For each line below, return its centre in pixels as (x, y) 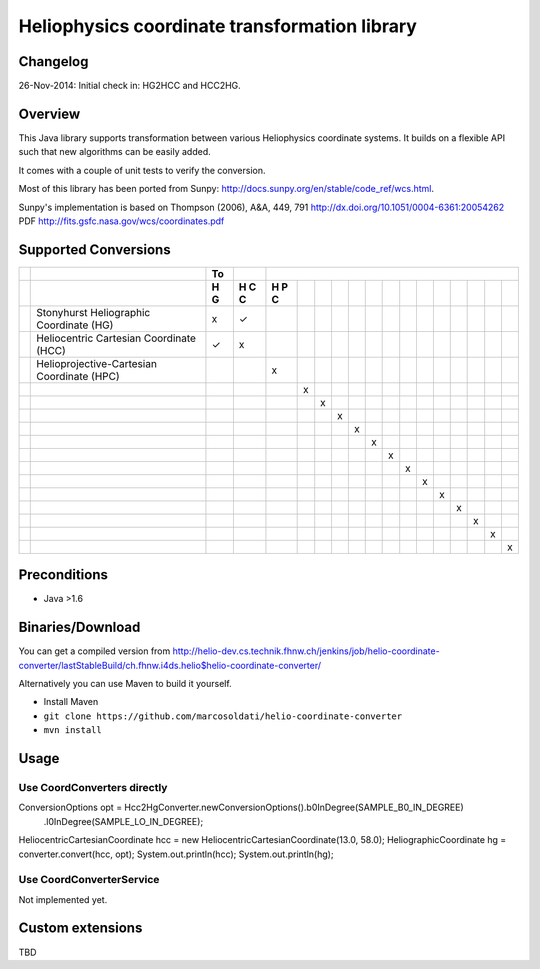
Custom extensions (80, 928)
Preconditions (63, 575)
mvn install (72, 730)
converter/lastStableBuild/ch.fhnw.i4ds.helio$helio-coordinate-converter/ (170, 665)
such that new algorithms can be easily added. (115, 152)
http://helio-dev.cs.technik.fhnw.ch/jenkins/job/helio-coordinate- (306, 651)
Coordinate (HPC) (78, 376)
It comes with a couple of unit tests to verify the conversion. (142, 170)
